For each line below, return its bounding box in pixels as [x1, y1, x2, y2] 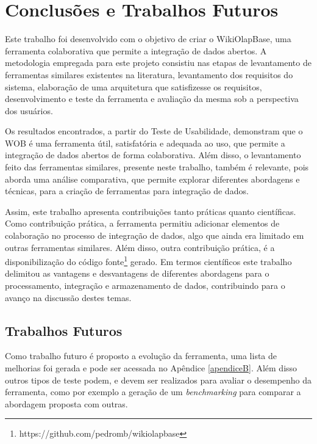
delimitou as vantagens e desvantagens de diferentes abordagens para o [5, 267, 269, 280]
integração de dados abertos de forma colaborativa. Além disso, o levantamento [5, 148, 301, 161]
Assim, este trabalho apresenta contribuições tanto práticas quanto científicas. [5, 205, 296, 217]
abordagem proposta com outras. [5, 397, 128, 410]
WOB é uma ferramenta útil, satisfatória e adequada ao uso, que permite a [5, 136, 285, 149]
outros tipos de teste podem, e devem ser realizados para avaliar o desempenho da [5, 373, 312, 386]
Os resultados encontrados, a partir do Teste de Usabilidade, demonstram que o [5, 125, 303, 137]
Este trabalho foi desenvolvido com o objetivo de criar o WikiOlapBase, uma [5, 32, 291, 45]
